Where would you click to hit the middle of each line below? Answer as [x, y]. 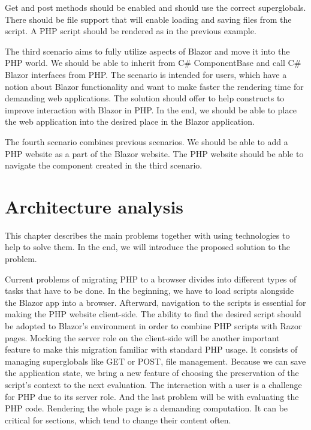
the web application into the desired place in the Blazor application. [130, 121]
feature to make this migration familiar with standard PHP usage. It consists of [151, 349]
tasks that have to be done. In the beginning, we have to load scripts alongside [150, 291]
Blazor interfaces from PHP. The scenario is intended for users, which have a [146, 74]
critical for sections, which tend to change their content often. [118, 420]
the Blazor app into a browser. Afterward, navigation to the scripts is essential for [155, 302]
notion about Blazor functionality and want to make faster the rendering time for [154, 86]
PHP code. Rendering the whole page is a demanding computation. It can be [147, 408]
